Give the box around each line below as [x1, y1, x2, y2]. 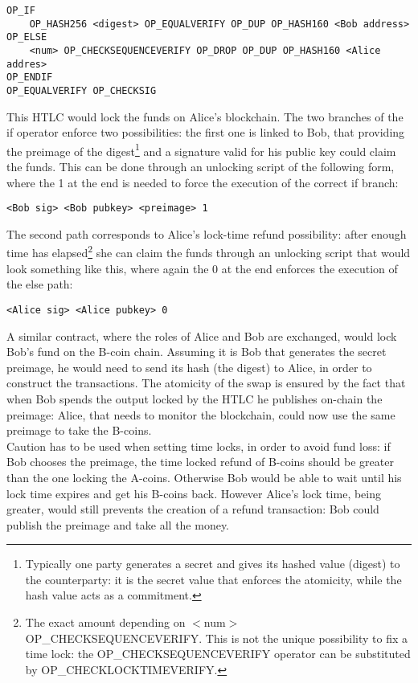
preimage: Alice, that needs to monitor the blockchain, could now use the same [6, 406, 395, 423]
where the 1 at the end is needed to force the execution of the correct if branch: [6, 174, 399, 190]
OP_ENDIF [6, 72, 53, 84]
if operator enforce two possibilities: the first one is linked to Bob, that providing [6, 124, 405, 141]
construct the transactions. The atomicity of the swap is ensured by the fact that [6, 374, 406, 391]
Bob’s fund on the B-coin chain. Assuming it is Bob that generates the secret [6, 343, 387, 360]
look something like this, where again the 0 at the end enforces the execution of [6, 260, 398, 276]
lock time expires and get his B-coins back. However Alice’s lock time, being [6, 485, 382, 501]
